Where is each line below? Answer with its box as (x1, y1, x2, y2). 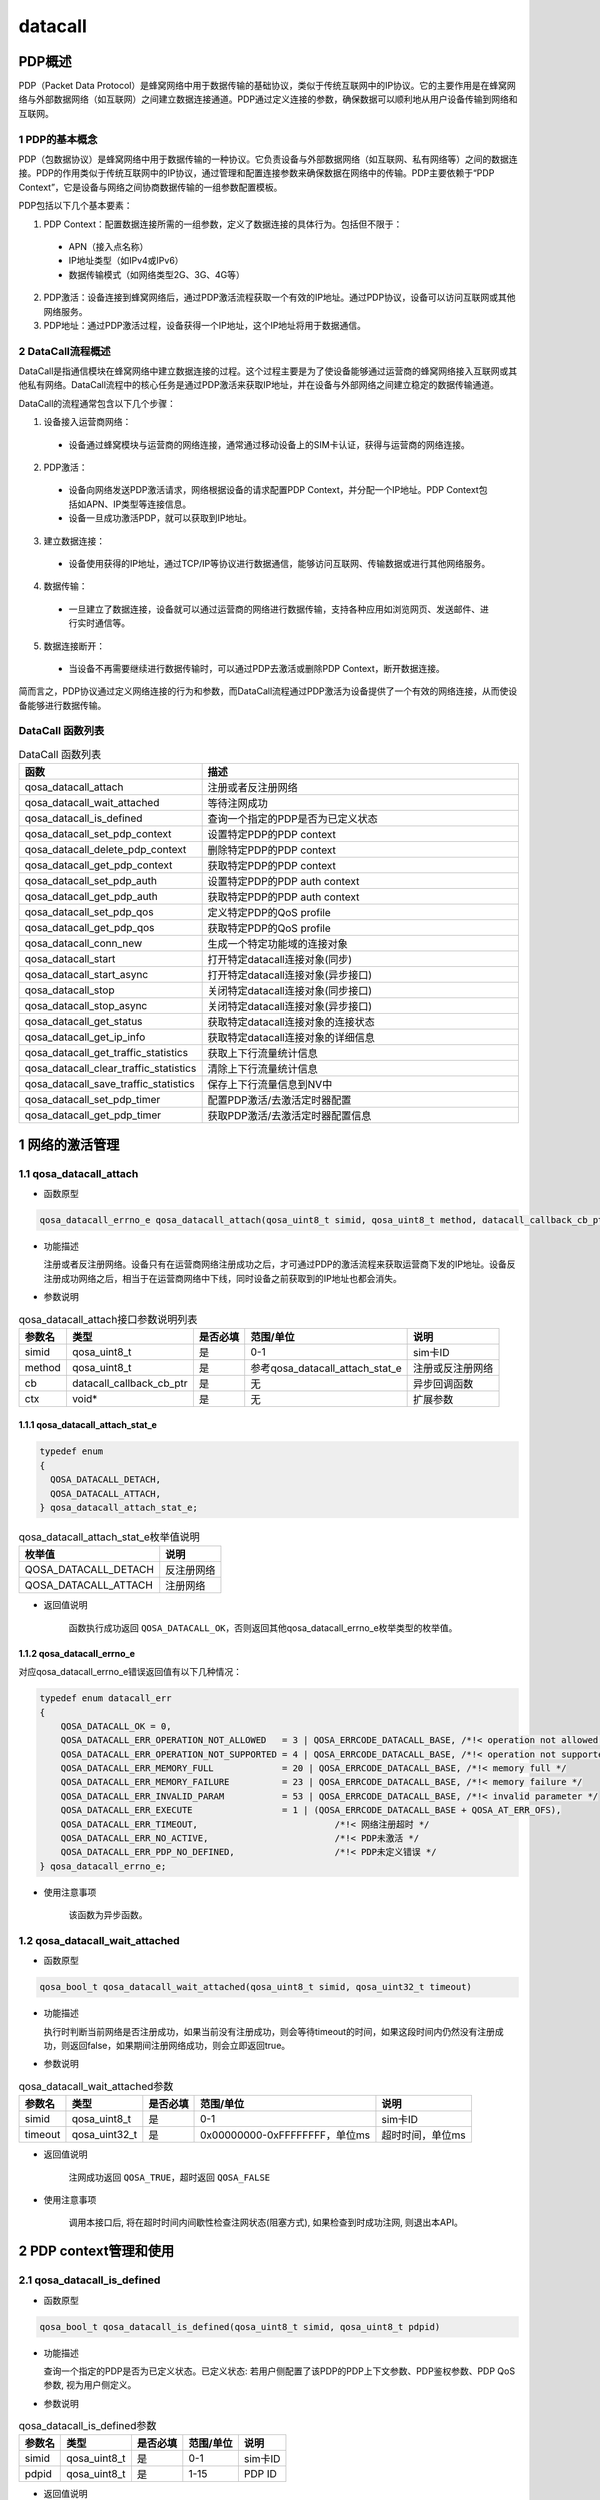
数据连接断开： (43, 640, 105, 652)
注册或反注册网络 (413, 1361, 494, 1375)
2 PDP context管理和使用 (18, 2243, 175, 2260)
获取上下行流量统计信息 (207, 1046, 319, 1060)
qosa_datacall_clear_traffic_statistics (24, 1061, 197, 1075)
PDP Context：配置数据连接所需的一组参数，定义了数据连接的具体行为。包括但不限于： (43, 218, 403, 230)
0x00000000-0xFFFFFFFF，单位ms (200, 2128, 371, 2142)
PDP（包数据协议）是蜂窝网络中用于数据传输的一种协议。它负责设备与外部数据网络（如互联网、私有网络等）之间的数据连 (18, 153, 518, 165)
